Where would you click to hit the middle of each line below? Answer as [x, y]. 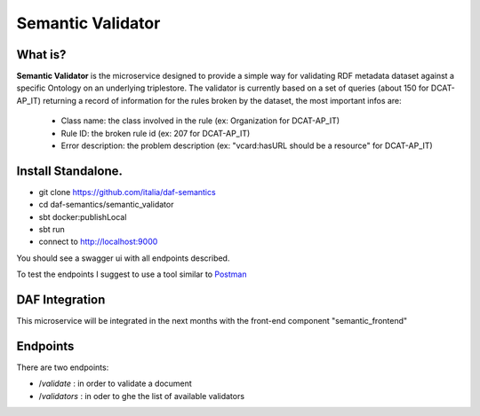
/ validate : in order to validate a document [116, 384]
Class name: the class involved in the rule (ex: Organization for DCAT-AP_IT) [200, 121]
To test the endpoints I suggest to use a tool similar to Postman [132, 274]
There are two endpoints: [63, 367]
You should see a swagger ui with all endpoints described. [123, 258]
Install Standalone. [70, 171]
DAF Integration [61, 300]
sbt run [52, 230]
